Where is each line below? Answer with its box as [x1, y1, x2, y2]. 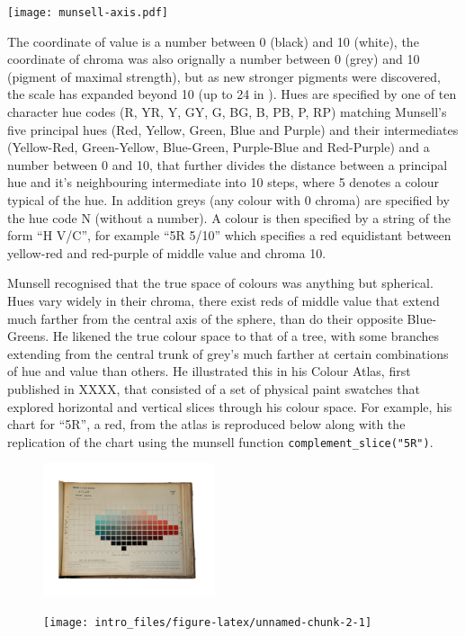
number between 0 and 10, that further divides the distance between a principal [7, 155, 448, 174]
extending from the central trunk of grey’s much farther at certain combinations [7, 344, 449, 363]
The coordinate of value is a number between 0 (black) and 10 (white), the [7, 31, 419, 50]
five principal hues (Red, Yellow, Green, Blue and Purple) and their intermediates [7, 120, 459, 139]
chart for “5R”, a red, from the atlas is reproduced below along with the [7, 415, 406, 434]
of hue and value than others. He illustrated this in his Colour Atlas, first [7, 362, 411, 381]
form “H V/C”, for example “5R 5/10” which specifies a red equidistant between [7, 226, 452, 245]
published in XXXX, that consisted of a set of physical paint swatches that [7, 379, 421, 398]
